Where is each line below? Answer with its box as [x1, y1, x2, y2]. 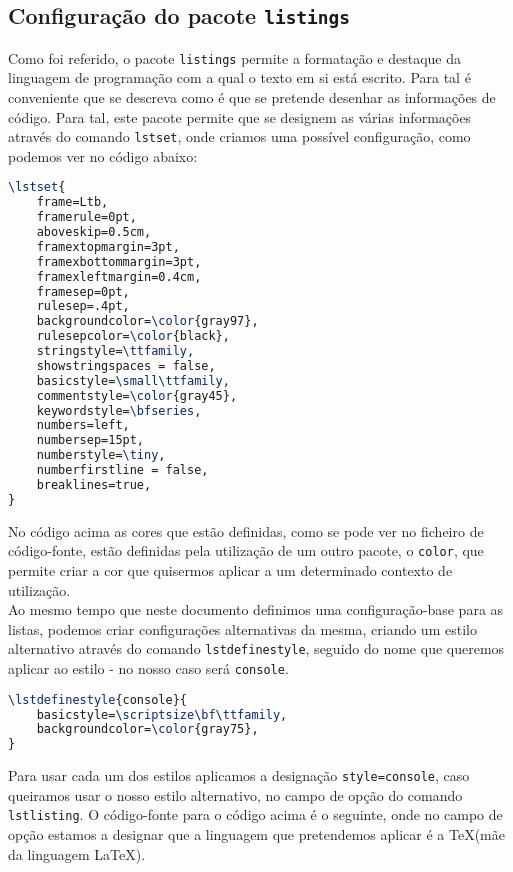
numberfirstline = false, [36, 463, 209, 478]
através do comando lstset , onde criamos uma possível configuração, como [8, 126, 471, 147]
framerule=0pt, [36, 210, 137, 225]
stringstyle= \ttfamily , [36, 344, 195, 359]
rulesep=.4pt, [36, 299, 130, 314]
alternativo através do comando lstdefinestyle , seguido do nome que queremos [8, 638, 505, 659]
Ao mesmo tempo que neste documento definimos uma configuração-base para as [8, 599, 504, 620]
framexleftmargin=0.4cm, [36, 269, 202, 284]
